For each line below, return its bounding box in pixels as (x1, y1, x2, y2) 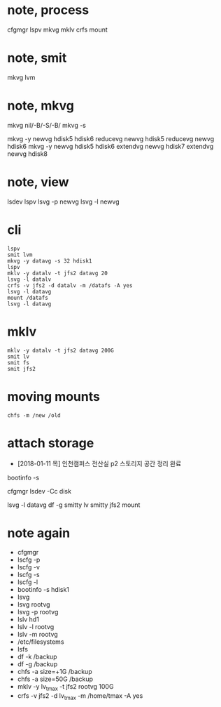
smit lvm (7, 251, 33, 258)
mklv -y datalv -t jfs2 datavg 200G (7, 347, 114, 354)
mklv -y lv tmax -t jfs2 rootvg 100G (17, 682, 114, 693)
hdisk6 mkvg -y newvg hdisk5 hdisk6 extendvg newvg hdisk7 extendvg (7, 142, 214, 150)
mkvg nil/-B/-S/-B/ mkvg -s (7, 121, 86, 129)
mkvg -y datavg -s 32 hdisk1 (7, 257, 92, 265)
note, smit (7, 50, 67, 66)
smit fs (7, 359, 30, 366)
